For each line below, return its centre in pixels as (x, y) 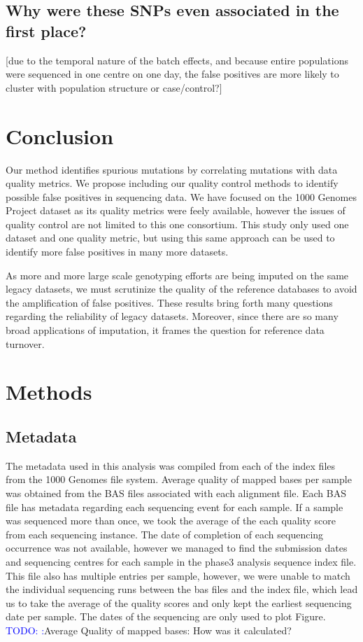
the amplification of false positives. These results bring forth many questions (169, 302)
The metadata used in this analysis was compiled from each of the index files (171, 465)
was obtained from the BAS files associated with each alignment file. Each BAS (176, 493)
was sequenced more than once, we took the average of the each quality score (171, 521)
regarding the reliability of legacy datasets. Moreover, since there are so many (172, 316)
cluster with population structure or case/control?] (114, 87)
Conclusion (60, 135)
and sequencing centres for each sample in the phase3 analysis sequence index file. (181, 561)
